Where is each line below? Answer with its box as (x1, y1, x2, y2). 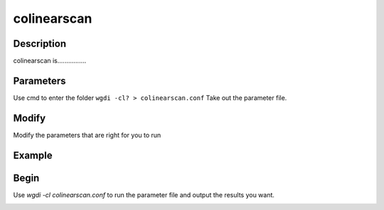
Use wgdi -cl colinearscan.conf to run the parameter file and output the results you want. (13, 190, 275, 199)
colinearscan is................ (13, 57, 87, 65)
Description (13, 38, 67, 50)
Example (13, 149, 53, 161)
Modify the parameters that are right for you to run (13, 131, 161, 139)
